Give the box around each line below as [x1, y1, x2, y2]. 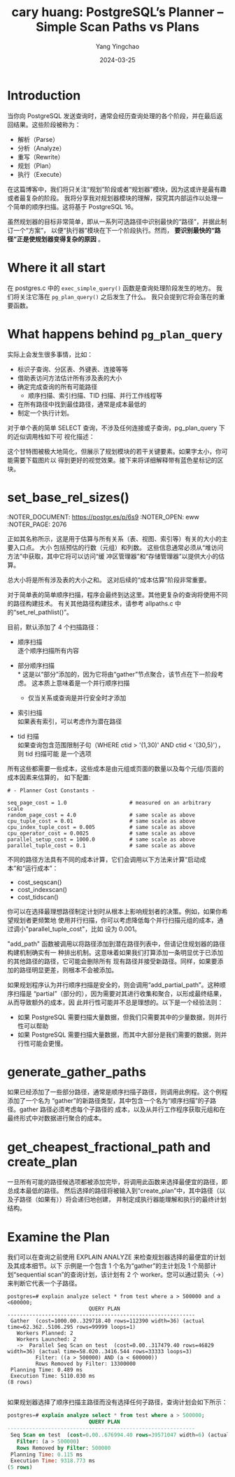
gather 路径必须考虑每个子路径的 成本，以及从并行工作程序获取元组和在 [19, 1105, 226, 1114]
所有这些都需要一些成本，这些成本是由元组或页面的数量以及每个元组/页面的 [7, 764, 225, 772]
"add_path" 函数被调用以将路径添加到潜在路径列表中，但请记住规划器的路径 [7, 939, 226, 948]
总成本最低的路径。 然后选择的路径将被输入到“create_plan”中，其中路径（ [7, 1186, 220, 1195]
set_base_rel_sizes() [7, 489, 129, 505]
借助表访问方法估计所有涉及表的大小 [17, 373, 122, 382]
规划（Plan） [17, 161, 55, 170]
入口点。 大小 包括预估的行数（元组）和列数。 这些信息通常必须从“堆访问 [13, 543, 224, 552]
